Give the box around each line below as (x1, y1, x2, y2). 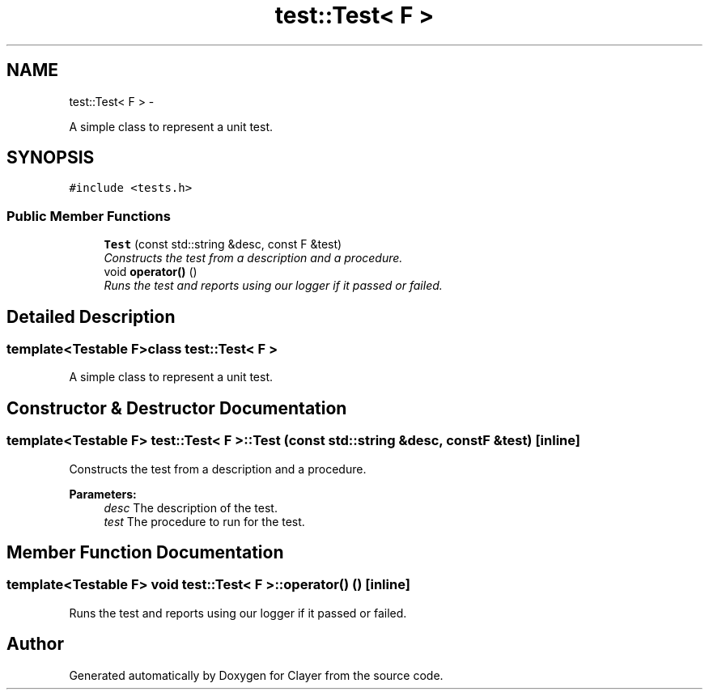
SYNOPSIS (6, 147, 95, 168)
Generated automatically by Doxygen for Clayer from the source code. (69, 668, 444, 682)
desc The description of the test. (104, 500, 278, 515)
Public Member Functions (6, 207, 171, 224)
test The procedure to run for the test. (104, 514, 305, 528)
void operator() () (104, 265, 197, 279)
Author (6, 634, 64, 655)
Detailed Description (6, 306, 176, 327)
